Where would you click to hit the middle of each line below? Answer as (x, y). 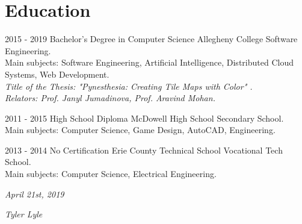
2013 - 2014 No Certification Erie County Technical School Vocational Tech (144, 150)
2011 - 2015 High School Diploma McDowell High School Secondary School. (144, 118)
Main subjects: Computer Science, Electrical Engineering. (111, 174)
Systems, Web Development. (57, 74)
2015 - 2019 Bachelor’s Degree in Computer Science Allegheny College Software (151, 39)
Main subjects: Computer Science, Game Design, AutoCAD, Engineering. (140, 130)
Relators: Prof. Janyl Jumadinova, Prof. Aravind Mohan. (110, 98)
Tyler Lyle (24, 214)
